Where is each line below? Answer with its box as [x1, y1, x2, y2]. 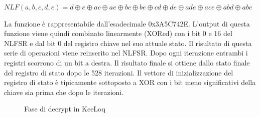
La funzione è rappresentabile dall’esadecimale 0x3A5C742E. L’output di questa [4, 18, 250, 28]
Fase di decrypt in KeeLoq [24, 103, 105, 114]
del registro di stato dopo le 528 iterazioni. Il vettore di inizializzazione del [4, 67, 233, 77]
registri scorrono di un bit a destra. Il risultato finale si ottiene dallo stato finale [4, 57, 250, 67]
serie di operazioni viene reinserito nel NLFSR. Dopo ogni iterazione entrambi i [4, 47, 248, 58]
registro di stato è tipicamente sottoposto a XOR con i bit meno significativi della [4, 77, 256, 87]
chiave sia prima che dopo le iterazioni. [4, 86, 124, 97]
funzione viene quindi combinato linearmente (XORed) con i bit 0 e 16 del [4, 28, 232, 38]
